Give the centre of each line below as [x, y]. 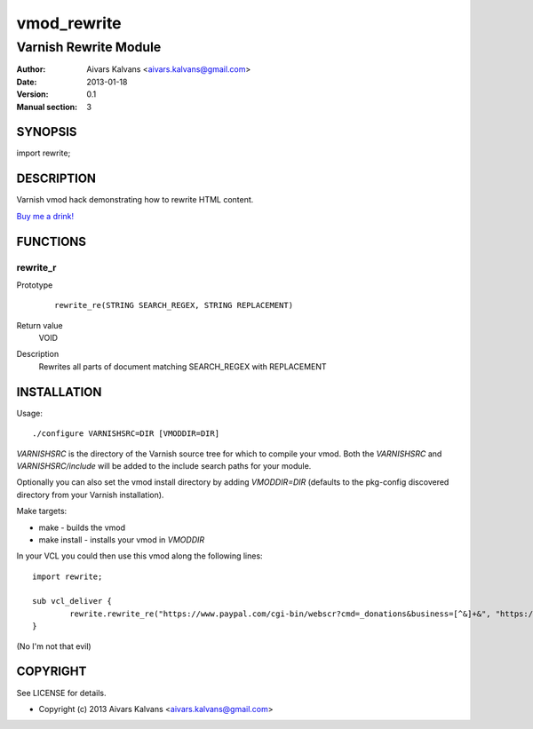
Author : [31, 69]
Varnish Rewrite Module [89, 47]
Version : [32, 94]
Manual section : [47, 107]
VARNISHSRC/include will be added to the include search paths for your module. [164, 465]
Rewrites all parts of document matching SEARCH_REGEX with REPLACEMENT [183, 366]
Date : [27, 82]
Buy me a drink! [45, 216]
